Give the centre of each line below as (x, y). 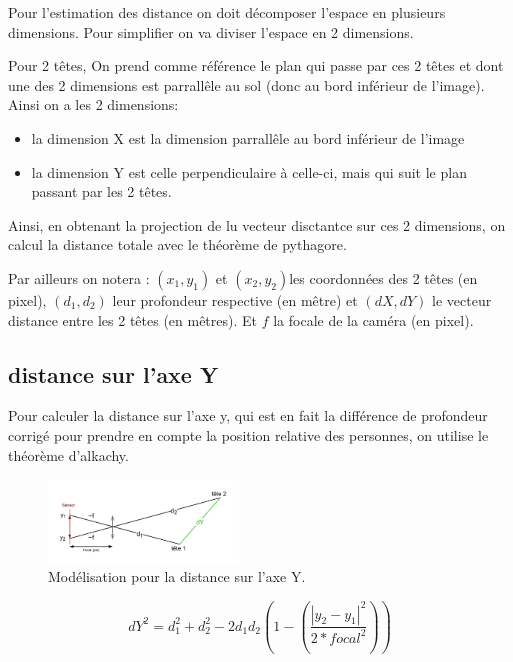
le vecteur (462, 299)
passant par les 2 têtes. (101, 191)
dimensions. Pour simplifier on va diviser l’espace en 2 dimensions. (211, 31)
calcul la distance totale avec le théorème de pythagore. (177, 244)
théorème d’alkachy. (68, 454)
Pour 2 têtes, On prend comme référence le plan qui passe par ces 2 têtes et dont (256, 65)
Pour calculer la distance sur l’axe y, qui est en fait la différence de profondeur (248, 415)
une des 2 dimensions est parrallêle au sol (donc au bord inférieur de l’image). (246, 84)
